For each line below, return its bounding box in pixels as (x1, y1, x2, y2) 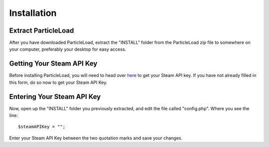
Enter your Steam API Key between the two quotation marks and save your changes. (9, 135, 183, 141)
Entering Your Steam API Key (9, 92, 101, 101)
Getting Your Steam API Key (9, 60, 98, 68)
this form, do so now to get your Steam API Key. (9, 79, 108, 85)
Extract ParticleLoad (9, 26, 74, 35)
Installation (9, 7, 57, 18)
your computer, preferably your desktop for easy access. (9, 46, 127, 52)
